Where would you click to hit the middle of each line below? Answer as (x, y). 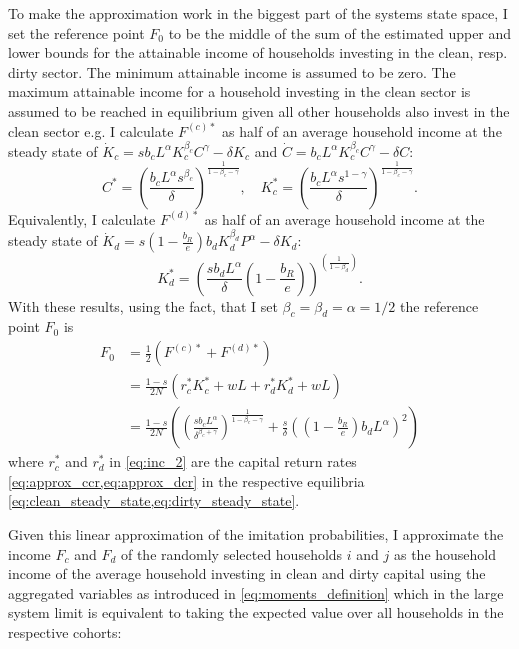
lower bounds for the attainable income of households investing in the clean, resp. (258, 52)
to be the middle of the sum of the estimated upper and (340, 32)
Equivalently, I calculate (82, 218)
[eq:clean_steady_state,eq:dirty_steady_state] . (154, 500)
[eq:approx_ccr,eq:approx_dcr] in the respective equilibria (186, 480)
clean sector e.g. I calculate (91, 130)
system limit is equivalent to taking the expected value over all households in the (256, 612)
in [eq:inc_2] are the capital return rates (233, 461)
